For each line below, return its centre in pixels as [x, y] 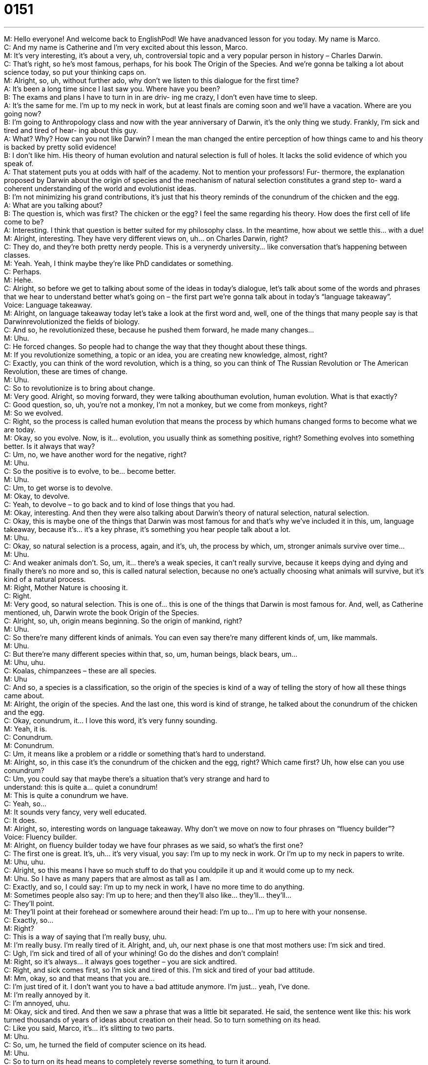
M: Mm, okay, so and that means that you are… [79, 978]
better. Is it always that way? [50, 446]
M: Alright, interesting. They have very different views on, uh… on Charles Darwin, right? [146, 238]
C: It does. [21, 820]
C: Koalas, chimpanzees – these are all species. [80, 670]
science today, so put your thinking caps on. [75, 72]
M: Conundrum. [29, 745]
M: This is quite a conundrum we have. [66, 795]
